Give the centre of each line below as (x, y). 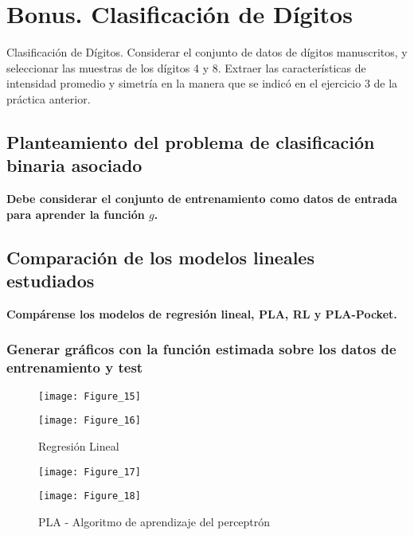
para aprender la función (76, 214)
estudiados (51, 281)
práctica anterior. (49, 98)
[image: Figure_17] (90, 472)
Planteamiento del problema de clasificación (191, 141)
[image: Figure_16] (90, 421)
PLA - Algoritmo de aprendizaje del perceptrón (154, 521)
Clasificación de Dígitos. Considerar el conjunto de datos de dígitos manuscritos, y (207, 52)
